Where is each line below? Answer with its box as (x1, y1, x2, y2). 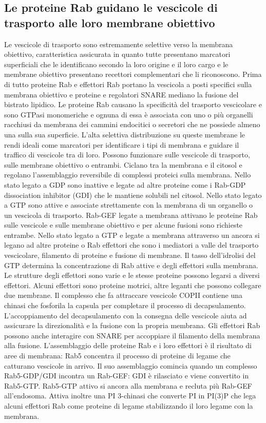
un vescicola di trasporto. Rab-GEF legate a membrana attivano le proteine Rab (4, 209, 258, 220)
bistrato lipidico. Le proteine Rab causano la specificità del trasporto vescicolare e (4, 99, 262, 110)
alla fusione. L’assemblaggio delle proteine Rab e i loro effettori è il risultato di (4, 340, 252, 351)
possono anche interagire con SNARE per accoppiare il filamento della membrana (4, 330, 260, 340)
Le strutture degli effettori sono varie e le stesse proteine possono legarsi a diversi (4, 270, 260, 280)
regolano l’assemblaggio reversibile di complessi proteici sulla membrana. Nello (4, 169, 251, 180)
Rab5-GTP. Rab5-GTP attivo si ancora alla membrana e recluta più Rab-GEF (4, 380, 252, 391)
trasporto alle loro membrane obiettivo (4, 14, 215, 30)
